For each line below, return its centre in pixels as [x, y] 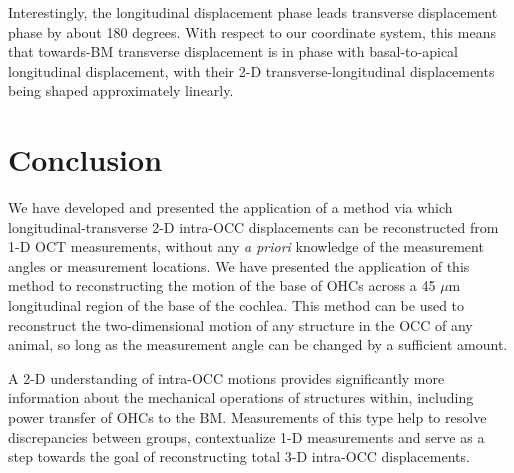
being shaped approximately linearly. [121, 90]
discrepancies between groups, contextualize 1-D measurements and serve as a [246, 436]
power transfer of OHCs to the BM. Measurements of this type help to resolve [247, 417]
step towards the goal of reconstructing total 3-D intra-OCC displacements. [239, 456]
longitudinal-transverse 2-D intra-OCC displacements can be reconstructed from [253, 226]
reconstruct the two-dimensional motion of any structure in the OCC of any [240, 324]
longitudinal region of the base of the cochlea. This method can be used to [236, 305]
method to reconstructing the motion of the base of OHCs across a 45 [222, 285]
